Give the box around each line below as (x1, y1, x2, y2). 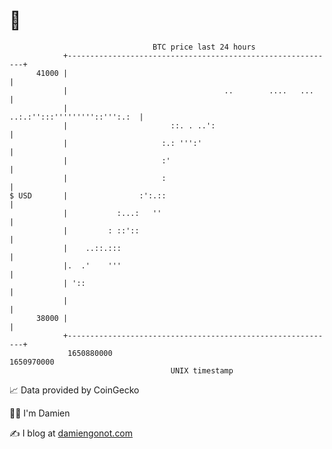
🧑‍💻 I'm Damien (9, 407, 71, 419)
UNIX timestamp (170, 365, 234, 376)
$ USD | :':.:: (9, 190, 167, 201)
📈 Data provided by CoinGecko (9, 384, 140, 396)
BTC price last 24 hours (152, 42, 256, 52)
